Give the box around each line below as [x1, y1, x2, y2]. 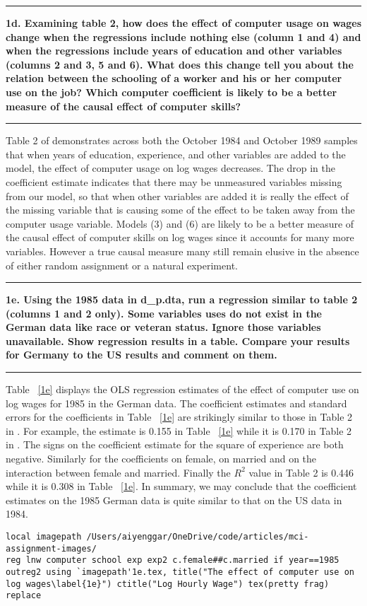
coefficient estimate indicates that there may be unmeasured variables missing [6, 174, 342, 189]
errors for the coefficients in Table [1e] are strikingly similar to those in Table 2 [6, 409, 353, 424]
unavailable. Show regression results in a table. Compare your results [6, 333, 350, 348]
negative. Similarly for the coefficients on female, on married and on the [6, 451, 317, 466]
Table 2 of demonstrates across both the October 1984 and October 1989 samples [6, 133, 358, 148]
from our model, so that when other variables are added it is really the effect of [6, 188, 349, 203]
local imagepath [6, 532, 82, 542]
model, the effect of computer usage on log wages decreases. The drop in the [6, 161, 336, 175]
